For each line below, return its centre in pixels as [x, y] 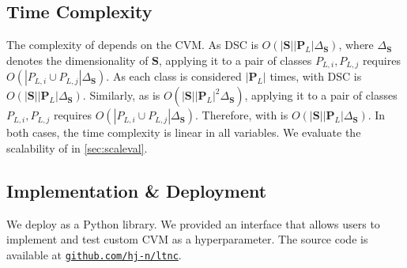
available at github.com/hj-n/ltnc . [94, 254]
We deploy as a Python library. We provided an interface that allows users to [193, 223]
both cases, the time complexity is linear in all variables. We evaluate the [184, 132]
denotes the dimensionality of [77, 60]
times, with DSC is [316, 76]
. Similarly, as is [121, 95]
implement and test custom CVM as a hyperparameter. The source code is [187, 239]
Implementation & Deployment [137, 190]
